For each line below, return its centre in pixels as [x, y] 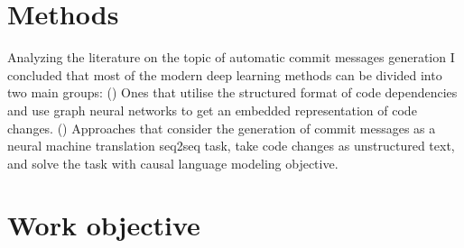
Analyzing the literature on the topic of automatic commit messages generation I [231, 57]
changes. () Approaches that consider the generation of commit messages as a [222, 128]
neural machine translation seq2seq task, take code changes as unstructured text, [231, 146]
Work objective [104, 225]
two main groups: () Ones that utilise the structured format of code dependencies [232, 92]
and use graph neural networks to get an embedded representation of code [212, 110]
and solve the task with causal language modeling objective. [173, 163]
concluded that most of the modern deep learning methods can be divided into [225, 74]
